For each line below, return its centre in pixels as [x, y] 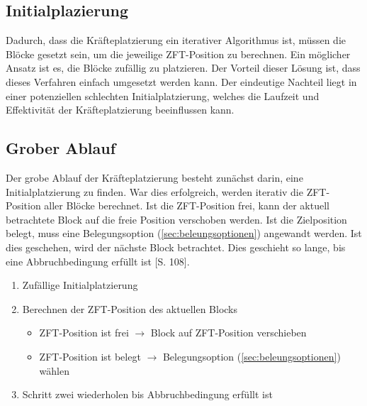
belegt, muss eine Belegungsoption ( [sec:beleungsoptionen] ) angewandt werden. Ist [184, 233]
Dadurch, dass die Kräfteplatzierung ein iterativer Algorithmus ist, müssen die [176, 40]
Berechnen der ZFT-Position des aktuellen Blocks [130, 308]
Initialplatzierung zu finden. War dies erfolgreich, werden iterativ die [154, 191]
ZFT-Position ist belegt [90, 356]
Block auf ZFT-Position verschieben [228, 333]
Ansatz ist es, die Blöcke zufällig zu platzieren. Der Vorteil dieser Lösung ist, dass [183, 68]
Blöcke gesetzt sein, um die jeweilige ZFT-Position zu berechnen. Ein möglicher [178, 54]
